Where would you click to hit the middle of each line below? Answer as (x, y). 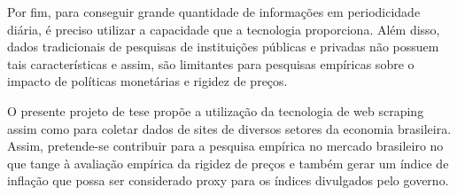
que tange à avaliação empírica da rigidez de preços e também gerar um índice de (228, 163)
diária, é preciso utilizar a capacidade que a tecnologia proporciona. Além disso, (224, 29)
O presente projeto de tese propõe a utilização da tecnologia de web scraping (216, 110)
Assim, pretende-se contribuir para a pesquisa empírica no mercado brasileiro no (225, 146)
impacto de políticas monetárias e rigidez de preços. (147, 81)
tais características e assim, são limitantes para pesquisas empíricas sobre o (211, 63)
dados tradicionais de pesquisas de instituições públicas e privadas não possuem (223, 47)
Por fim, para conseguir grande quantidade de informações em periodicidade (214, 12)
